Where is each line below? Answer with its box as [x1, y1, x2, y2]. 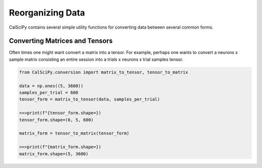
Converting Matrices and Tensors [9, 37, 113, 45]
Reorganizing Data [9, 7, 85, 18]
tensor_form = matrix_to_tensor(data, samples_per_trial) [19, 97, 160, 102]
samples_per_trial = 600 [19, 90, 79, 95]
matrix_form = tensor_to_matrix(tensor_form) [19, 131, 130, 136]
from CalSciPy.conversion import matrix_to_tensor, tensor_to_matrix [19, 69, 188, 75]
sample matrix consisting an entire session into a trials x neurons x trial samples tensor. [9, 56, 183, 62]
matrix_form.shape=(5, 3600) [19, 151, 89, 156]
